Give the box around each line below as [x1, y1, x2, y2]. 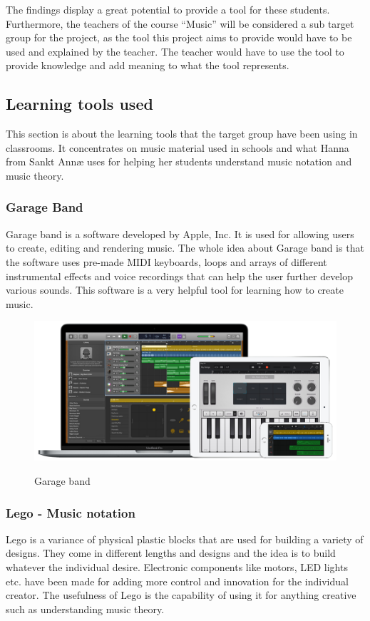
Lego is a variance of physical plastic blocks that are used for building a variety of [6, 531, 364, 546]
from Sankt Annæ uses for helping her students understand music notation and [6, 154, 352, 169]
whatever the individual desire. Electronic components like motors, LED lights [6, 560, 348, 575]
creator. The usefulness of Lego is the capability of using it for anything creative [6, 587, 356, 602]
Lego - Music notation [6, 503, 135, 521]
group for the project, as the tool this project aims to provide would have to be [6, 30, 352, 45]
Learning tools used [6, 93, 153, 115]
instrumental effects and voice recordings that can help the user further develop [6, 268, 354, 283]
